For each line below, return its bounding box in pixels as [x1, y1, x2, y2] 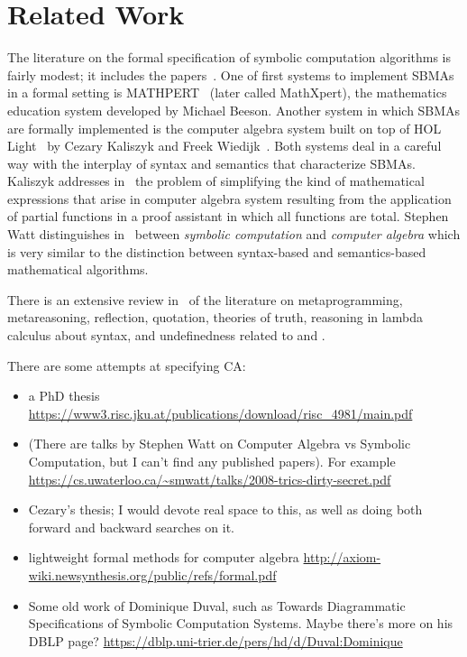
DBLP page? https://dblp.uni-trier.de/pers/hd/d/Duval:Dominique [28, 631, 403, 650]
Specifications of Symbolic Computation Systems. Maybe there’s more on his [28, 614, 453, 633]
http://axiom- [303, 548, 381, 567]
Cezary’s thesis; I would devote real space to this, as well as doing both [28, 500, 423, 519]
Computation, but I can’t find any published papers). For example [28, 452, 396, 470]
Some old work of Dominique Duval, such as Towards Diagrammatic [28, 596, 406, 615]
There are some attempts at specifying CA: [7, 356, 246, 375]
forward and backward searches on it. [28, 517, 234, 536]
